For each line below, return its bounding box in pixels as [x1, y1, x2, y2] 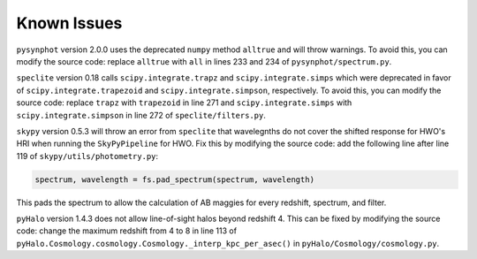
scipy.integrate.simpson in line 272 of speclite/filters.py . [16, 110, 267, 120]
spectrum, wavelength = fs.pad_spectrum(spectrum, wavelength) [34, 174, 315, 185]
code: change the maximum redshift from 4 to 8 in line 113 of [16, 225, 238, 236]
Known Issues [16, 13, 123, 33]
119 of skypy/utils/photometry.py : [16, 150, 159, 161]
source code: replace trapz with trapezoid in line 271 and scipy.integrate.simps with [16, 97, 352, 108]
